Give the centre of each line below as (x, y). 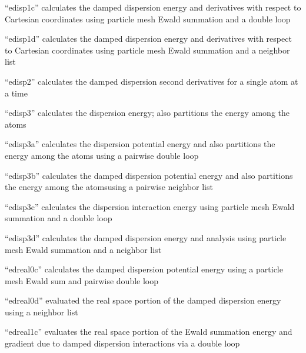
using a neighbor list (41, 312)
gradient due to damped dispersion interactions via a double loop (122, 343)
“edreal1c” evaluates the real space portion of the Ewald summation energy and (149, 332)
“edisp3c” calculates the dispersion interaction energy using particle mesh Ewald (150, 206)
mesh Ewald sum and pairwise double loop (82, 280)
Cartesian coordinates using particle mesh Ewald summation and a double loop (148, 19)
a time (16, 93)
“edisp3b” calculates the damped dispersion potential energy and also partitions (149, 175)
